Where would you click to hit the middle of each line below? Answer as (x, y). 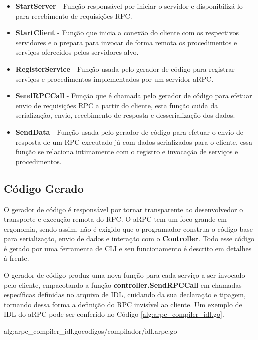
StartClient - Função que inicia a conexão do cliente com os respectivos (127, 33)
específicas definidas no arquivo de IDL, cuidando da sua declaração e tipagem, (125, 295)
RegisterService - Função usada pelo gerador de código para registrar (125, 69)
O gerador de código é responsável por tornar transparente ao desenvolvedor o (124, 209)
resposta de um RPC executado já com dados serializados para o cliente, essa (134, 142)
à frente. (17, 258)
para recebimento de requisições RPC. (74, 16)
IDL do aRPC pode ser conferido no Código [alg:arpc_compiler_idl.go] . (114, 314)
